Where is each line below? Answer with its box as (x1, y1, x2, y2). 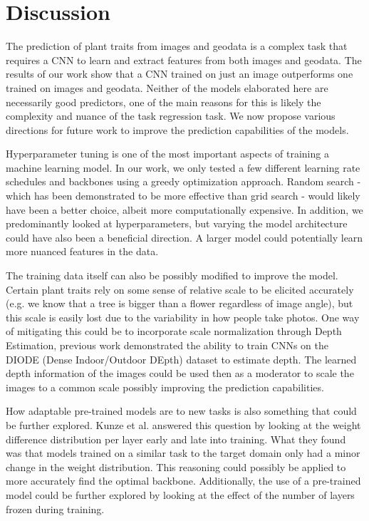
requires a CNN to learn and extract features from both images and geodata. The (6, 52, 362, 67)
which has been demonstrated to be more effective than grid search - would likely (6, 188, 360, 203)
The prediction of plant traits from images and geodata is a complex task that (6, 38, 348, 53)
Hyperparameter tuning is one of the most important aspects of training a (6, 146, 329, 161)
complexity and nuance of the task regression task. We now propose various (6, 108, 336, 123)
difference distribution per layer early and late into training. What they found (6, 431, 346, 446)
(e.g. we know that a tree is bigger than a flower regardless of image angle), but (6, 296, 353, 311)
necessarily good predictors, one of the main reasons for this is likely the (6, 94, 321, 109)
